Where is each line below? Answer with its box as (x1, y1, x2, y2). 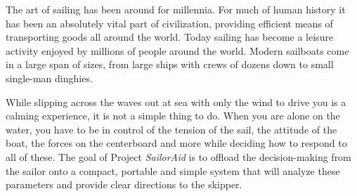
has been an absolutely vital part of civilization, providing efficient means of (6, 15, 333, 30)
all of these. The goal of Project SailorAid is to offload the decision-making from (6, 149, 351, 164)
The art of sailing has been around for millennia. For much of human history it (6, 2, 346, 16)
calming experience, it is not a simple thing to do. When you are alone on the (6, 108, 340, 123)
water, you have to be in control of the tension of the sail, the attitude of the (6, 122, 337, 136)
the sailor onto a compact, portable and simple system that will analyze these (6, 163, 340, 178)
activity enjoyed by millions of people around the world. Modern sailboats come (6, 43, 349, 58)
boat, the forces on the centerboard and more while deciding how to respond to (6, 136, 347, 150)
